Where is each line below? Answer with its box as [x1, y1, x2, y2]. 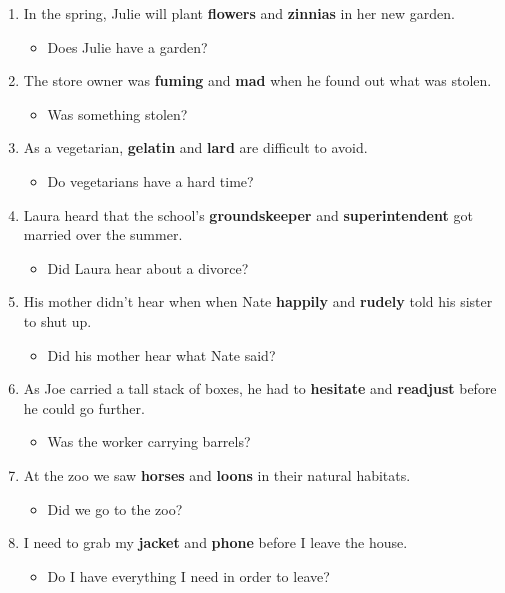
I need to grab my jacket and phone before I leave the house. [23, 532, 408, 553]
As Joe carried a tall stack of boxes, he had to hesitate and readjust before [23, 378, 497, 399]
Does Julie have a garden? [47, 36, 208, 57]
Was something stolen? [47, 103, 188, 124]
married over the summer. [23, 224, 183, 245]
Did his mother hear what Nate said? [47, 344, 276, 365]
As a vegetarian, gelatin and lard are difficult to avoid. [23, 137, 368, 158]
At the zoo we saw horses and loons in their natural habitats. [23, 464, 411, 485]
